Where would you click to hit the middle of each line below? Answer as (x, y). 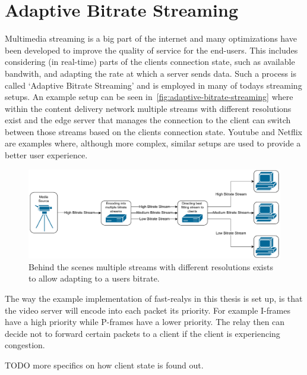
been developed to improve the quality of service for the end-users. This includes (151, 50)
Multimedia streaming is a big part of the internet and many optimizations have (151, 38)
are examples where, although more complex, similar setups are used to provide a (153, 143)
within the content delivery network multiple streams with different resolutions (148, 108)
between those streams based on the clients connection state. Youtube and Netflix (153, 131)
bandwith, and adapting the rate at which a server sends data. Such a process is (151, 73)
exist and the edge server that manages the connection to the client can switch (148, 120)
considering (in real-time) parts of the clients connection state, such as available (150, 62)
